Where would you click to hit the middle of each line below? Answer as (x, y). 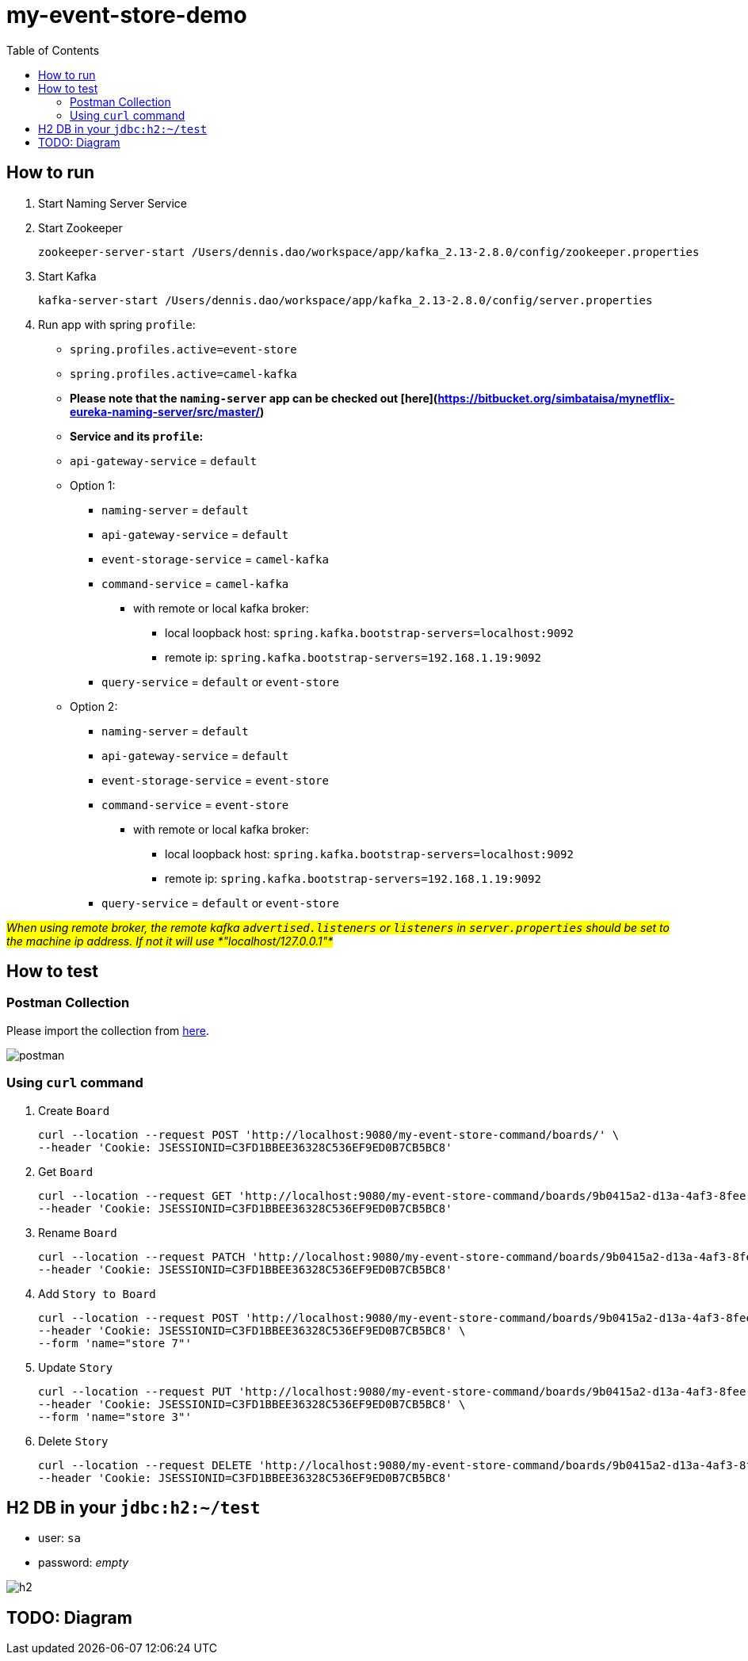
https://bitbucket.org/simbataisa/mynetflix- (556, 398)
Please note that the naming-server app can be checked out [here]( (254, 398)
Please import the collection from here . (108, 1030)
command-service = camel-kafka (195, 583)
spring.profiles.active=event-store (183, 349)
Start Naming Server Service (113, 203)
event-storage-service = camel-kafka (215, 559)
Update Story (76, 1367)
